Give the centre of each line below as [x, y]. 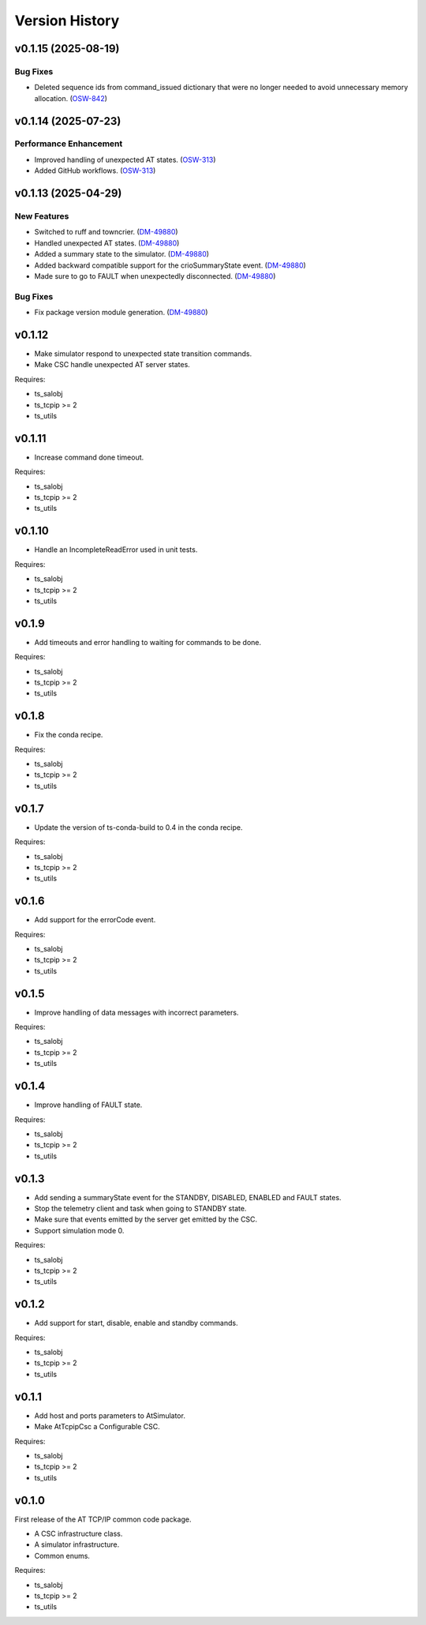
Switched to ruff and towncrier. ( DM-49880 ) [106, 232]
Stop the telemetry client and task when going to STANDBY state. [140, 1209]
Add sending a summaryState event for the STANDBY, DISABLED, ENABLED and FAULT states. [188, 1197]
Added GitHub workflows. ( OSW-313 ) [95, 171]
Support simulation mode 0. [79, 1230]
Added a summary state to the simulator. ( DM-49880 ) [121, 254]
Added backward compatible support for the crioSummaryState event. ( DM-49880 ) [170, 265]
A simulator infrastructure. [77, 1544]
